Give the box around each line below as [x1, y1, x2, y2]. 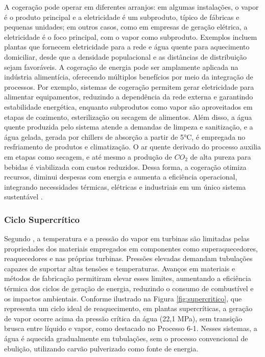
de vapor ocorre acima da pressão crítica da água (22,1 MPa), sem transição [4, 313, 243, 323]
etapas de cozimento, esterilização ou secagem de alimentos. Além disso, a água [4, 111, 252, 122]
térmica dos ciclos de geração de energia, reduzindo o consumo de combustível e [4, 283, 254, 294]
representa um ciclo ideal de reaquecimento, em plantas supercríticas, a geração [4, 303, 253, 314]
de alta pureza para [190, 151, 251, 162]
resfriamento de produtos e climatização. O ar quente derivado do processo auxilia [4, 141, 261, 152]
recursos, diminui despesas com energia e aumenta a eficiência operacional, [4, 171, 237, 182]
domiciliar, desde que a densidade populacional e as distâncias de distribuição [4, 51, 247, 62]
